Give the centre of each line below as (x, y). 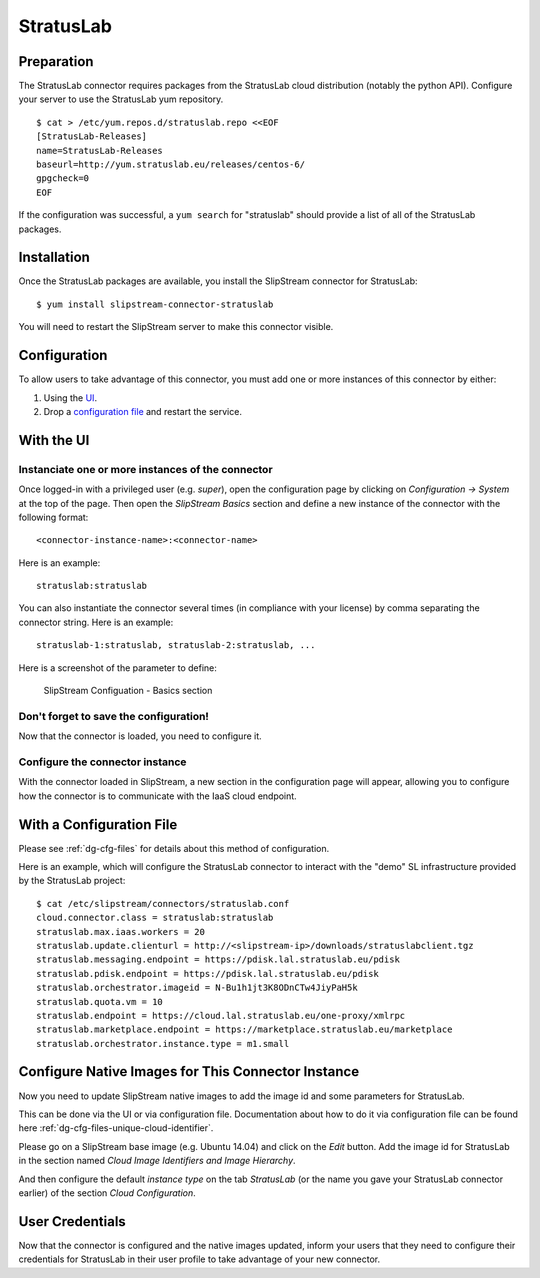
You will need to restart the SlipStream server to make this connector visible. (176, 327)
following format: (53, 517)
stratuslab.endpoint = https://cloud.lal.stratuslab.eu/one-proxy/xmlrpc (221, 1015)
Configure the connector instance (102, 762)
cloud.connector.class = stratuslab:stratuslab (155, 918)
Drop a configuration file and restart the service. (142, 411)
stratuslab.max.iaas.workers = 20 (120, 931)
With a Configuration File (98, 824)
